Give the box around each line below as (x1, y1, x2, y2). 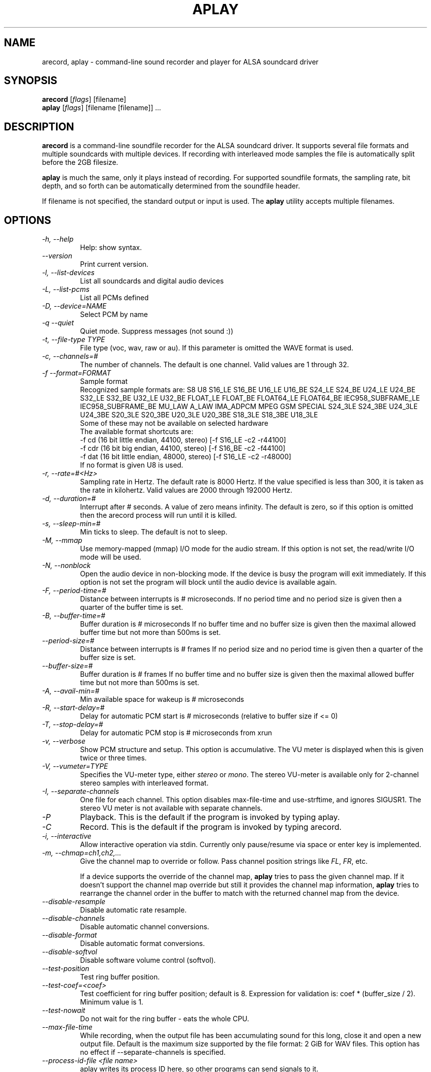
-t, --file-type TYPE (42, 335, 105, 344)
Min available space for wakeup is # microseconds (80, 695, 244, 704)
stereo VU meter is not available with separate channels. (80, 804, 263, 813)
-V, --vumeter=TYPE (42, 762, 108, 771)
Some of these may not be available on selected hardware (80, 419, 269, 428)
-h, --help (42, 235, 74, 244)
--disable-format (42, 931, 97, 940)
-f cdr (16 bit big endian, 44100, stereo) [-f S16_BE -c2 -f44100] (80, 444, 285, 453)
